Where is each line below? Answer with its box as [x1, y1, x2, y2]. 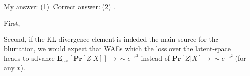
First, [4, 17, 20, 28]
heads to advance [4, 53, 55, 63]
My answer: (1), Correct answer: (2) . [4, 1, 115, 11]
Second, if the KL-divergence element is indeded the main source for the [4, 34, 218, 44]
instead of [141, 53, 170, 63]
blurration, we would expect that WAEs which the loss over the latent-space [4, 43, 231, 53]
